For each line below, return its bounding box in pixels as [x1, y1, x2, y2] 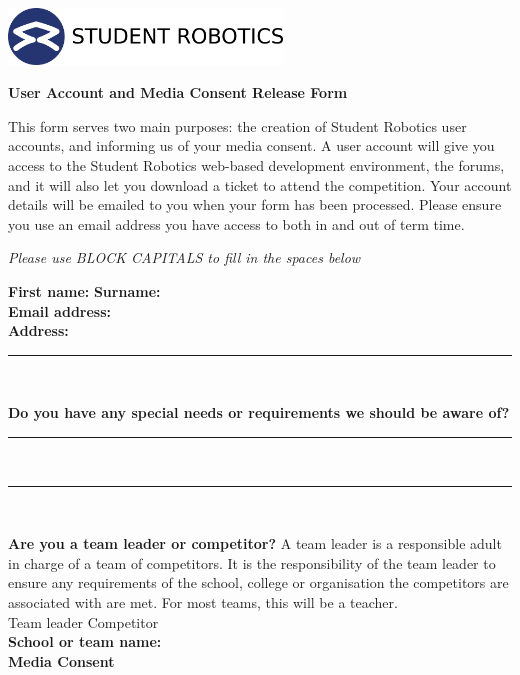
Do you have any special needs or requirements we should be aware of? [8, 402, 510, 423]
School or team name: [8, 631, 162, 652]
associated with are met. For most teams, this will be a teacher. [8, 591, 398, 612]
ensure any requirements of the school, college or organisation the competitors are [8, 572, 509, 593]
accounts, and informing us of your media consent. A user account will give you [8, 135, 495, 156]
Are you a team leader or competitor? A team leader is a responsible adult [8, 533, 502, 554]
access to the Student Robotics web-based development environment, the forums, [8, 155, 505, 176]
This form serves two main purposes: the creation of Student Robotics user [8, 115, 467, 136]
